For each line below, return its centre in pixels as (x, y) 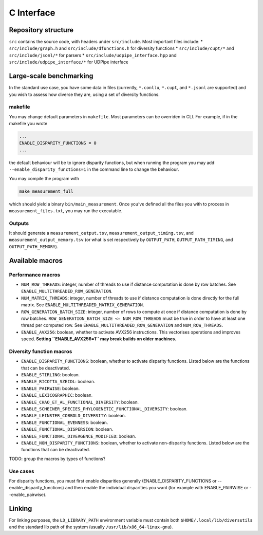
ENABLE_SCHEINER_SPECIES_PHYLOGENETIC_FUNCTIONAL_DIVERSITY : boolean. (104, 409)
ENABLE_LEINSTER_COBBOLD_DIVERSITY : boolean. (74, 416)
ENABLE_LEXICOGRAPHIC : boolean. (57, 395)
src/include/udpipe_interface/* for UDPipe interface (69, 62)
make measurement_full (46, 191)
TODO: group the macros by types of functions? (57, 459)
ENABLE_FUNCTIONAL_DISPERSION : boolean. (67, 429)
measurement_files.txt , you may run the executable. (66, 211)
